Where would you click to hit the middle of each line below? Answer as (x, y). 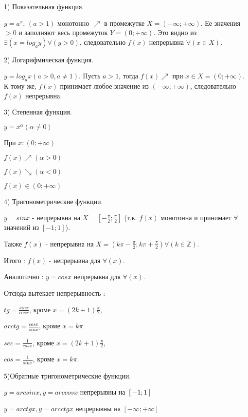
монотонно (73, 23)
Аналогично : (24, 276)
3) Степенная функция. (38, 112)
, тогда (128, 76)
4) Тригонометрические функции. (53, 201)
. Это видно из (175, 32)
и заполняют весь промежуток (63, 32)
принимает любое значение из (104, 86)
